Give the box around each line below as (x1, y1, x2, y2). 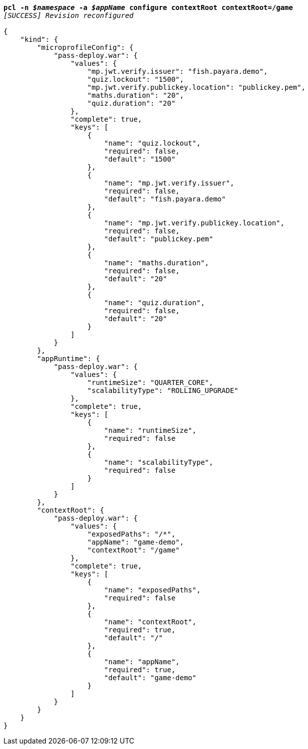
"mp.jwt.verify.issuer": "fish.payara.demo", (87, 67, 268, 75)
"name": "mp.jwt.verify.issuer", (104, 179, 234, 187)
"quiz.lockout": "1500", (87, 75, 184, 83)
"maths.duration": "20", (87, 91, 184, 99)
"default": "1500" (104, 155, 176, 163)
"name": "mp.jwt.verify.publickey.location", (104, 219, 285, 227)
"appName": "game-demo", (87, 538, 184, 546)
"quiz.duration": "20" (87, 99, 176, 107)
